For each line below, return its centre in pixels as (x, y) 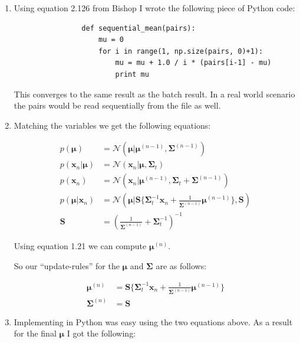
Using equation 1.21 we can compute (80, 246)
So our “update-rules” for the (67, 265)
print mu (132, 74)
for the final (35, 333)
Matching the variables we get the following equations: (112, 125)
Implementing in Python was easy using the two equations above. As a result (153, 321)
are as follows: (181, 265)
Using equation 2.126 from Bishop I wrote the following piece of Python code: (154, 8)
